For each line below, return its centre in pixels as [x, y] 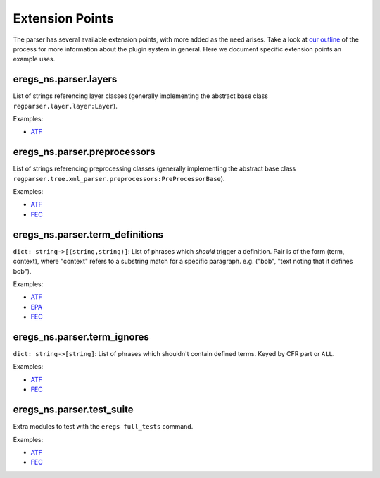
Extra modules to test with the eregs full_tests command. [103, 427]
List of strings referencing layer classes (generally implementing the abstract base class [141, 96]
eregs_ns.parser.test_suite [73, 410]
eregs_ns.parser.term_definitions [88, 234]
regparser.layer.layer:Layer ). [65, 106]
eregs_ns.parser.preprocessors [84, 152]
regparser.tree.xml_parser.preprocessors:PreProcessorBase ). [119, 178]
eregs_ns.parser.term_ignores [81, 337]
